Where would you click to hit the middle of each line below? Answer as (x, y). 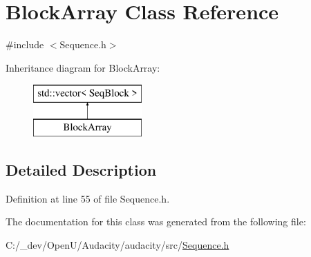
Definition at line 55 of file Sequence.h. (88, 198)
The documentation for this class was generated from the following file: (156, 222)
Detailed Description (81, 169)
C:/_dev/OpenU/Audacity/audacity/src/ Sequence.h (117, 244)
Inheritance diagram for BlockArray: (83, 67)
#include (25, 44)
